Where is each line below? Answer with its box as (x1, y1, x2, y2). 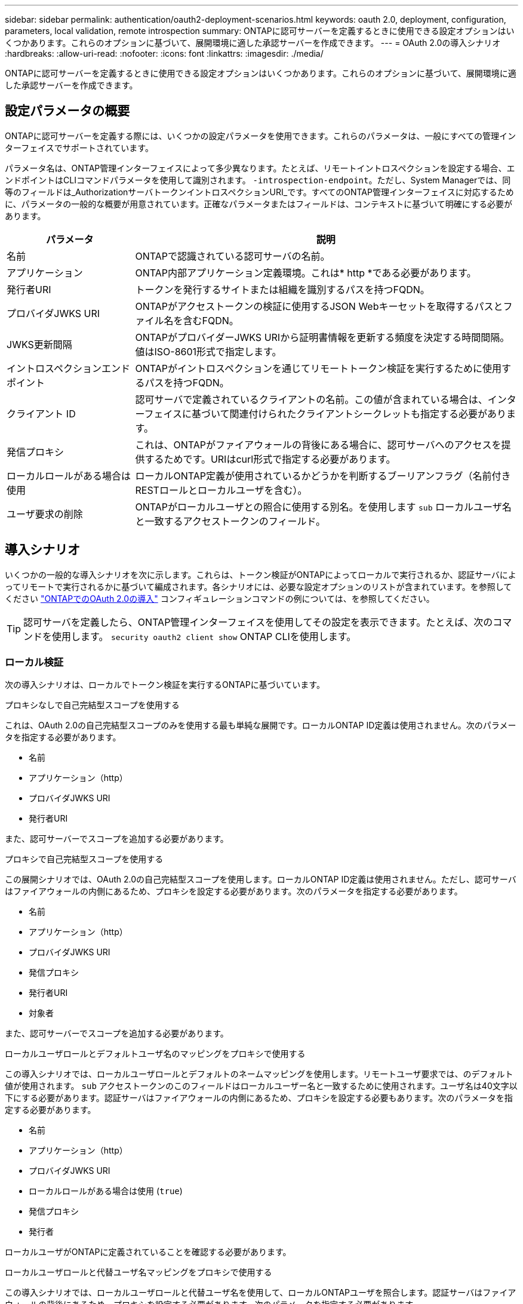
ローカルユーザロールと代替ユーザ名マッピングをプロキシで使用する (5, 1267, 272, 1278)
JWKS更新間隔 (7, 338, 72, 350)
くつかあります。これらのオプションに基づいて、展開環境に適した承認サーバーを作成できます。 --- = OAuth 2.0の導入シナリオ (5, 38, 501, 48)
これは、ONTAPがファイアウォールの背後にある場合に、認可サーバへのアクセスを (135, 438, 502, 451)
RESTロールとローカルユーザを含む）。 (135, 484, 307, 496)
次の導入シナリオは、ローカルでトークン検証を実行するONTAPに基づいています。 (5, 679, 325, 690)
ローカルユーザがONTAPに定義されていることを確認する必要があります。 (5, 1247, 291, 1257)
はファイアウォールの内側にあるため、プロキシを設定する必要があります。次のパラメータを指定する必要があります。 (5, 886, 463, 897)
